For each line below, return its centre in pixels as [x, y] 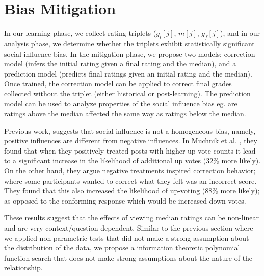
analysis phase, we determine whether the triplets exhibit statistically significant [129, 43]
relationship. [23, 268]
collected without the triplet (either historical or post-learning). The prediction [127, 93]
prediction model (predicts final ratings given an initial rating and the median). [128, 73]
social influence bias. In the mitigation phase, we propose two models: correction [130, 53]
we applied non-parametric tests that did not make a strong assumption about [127, 237]
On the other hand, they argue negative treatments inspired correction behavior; [130, 171]
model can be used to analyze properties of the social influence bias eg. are [121, 103]
